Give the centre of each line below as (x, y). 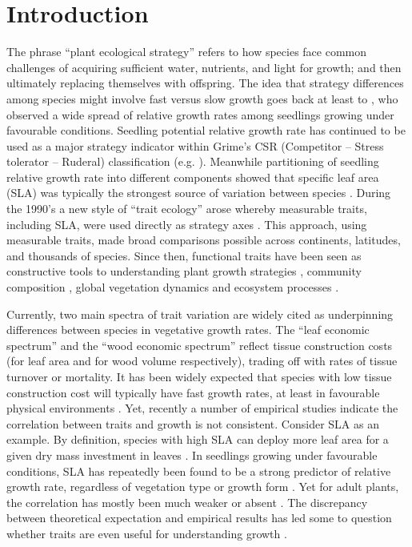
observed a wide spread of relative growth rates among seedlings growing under (200, 114)
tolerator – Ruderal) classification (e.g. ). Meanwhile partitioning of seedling (193, 161)
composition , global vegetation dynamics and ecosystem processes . (173, 287)
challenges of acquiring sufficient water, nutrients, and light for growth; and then (204, 67)
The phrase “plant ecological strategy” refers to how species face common (187, 52)
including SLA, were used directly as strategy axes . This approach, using (187, 224)
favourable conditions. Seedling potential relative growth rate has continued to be (206, 130)
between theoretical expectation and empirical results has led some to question (199, 518)
